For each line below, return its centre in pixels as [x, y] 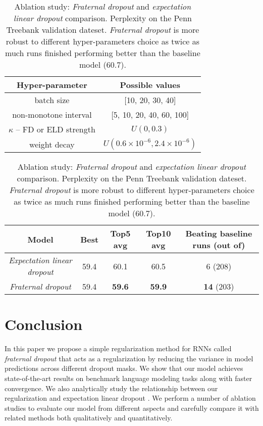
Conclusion [44, 324]
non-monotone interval [52, 114]
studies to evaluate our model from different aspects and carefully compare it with [132, 408]
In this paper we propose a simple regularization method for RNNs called [118, 348]
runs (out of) [219, 245]
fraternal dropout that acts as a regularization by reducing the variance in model [129, 358]
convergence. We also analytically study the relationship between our [111, 388]
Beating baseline [219, 233]
